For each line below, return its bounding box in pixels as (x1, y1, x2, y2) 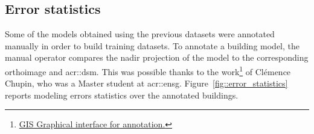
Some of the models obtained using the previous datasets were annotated (5, 28, 275, 40)
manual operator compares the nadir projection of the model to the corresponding (5, 51, 309, 64)
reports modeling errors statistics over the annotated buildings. (5, 88, 239, 101)
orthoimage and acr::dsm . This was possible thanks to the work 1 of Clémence (5, 63, 291, 78)
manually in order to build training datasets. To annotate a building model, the (5, 39, 300, 52)
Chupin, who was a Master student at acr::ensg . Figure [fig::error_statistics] (5, 77, 288, 90)
